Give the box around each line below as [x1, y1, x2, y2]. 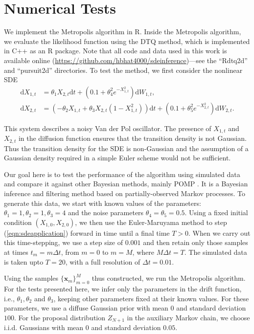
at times [4, 247, 28, 257]
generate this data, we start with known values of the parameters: [4, 198, 201, 208]
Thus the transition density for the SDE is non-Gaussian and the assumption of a [4, 143, 249, 153]
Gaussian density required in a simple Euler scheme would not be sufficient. [4, 153, 231, 163]
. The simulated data [184, 247, 247, 257]
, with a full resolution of [65, 256, 140, 267]
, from [61, 247, 79, 257]
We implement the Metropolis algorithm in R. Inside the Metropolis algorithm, [4, 26, 241, 37]
